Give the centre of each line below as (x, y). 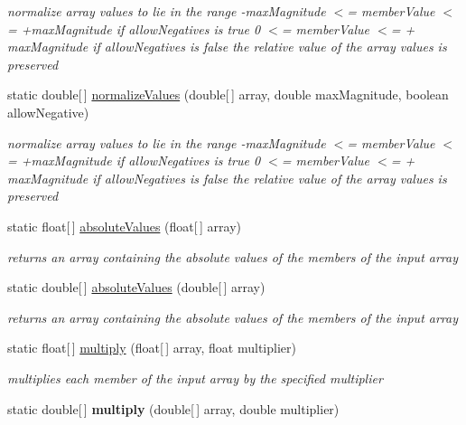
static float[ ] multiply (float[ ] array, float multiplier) (152, 348)
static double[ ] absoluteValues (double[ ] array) (136, 287)
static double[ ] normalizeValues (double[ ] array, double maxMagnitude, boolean (228, 94)
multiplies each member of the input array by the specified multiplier (195, 378)
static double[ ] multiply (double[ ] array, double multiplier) (173, 408)
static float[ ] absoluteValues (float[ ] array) (124, 226)
